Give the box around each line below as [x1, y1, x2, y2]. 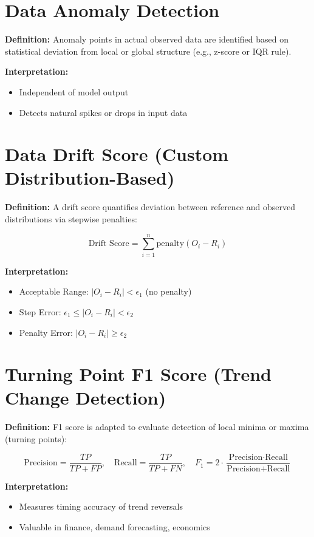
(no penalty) [145, 285, 192, 298]
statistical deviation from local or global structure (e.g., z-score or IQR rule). [5, 44, 292, 57]
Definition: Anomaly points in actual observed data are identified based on [5, 33, 288, 46]
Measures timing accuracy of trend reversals [19, 500, 183, 513]
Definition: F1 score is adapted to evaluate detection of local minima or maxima [5, 420, 309, 433]
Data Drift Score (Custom [5, 142, 229, 166]
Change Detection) [5, 385, 166, 410]
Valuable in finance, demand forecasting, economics [19, 520, 210, 533]
